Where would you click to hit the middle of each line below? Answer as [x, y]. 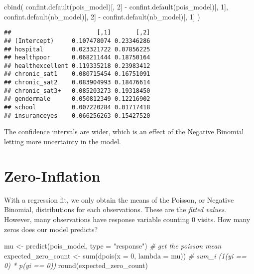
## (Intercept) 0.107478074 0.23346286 [77, 41]
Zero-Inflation [52, 175]
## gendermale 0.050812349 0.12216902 [77, 99]
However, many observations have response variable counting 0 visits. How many [127, 219]
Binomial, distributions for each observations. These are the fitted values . [115, 209]
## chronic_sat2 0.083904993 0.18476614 [77, 83]
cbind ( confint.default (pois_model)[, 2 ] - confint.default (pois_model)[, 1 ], [116, 6]
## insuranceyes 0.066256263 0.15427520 [77, 116]
